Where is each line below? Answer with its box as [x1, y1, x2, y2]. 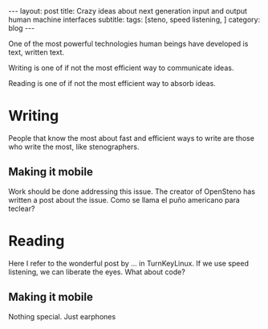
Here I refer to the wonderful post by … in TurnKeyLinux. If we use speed [8, 258, 249, 268]
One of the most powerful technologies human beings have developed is [8, 39, 249, 48]
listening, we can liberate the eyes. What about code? [8, 267, 186, 277]
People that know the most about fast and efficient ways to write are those [8, 133, 255, 142]
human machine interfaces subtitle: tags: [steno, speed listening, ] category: [8, 14, 261, 24]
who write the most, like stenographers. [8, 142, 140, 151]
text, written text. [8, 47, 65, 57]
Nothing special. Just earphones [8, 311, 116, 321]
